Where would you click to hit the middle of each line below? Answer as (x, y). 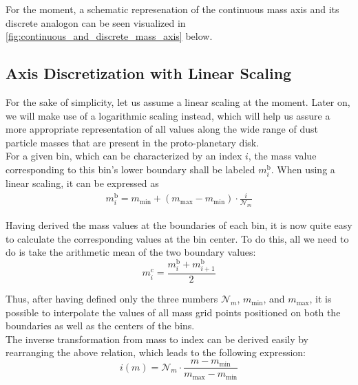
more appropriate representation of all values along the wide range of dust (162, 129)
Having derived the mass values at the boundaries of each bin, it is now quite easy (179, 225)
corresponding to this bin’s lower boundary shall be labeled (130, 169)
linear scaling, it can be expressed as (82, 183)
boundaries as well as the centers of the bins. (100, 326)
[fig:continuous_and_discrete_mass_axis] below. (109, 36)
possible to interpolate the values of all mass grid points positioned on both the (173, 312)
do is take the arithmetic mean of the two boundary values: (131, 252)
